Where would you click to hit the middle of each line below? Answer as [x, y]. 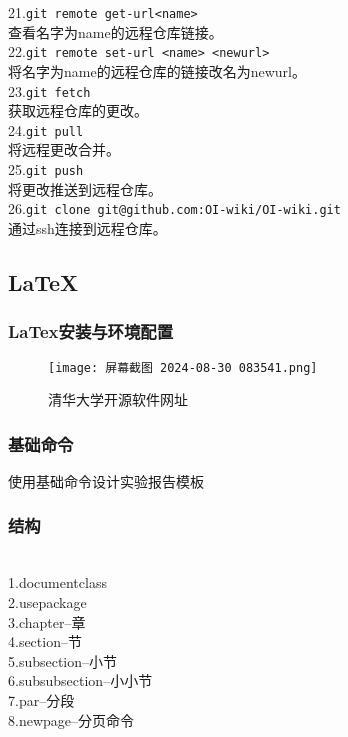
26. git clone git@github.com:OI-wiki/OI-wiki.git [174, 208]
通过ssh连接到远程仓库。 [87, 227]
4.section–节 [45, 641]
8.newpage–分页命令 [71, 719]
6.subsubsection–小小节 [80, 680]
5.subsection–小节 [63, 660]
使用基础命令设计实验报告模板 [106, 480]
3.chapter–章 [47, 621]
